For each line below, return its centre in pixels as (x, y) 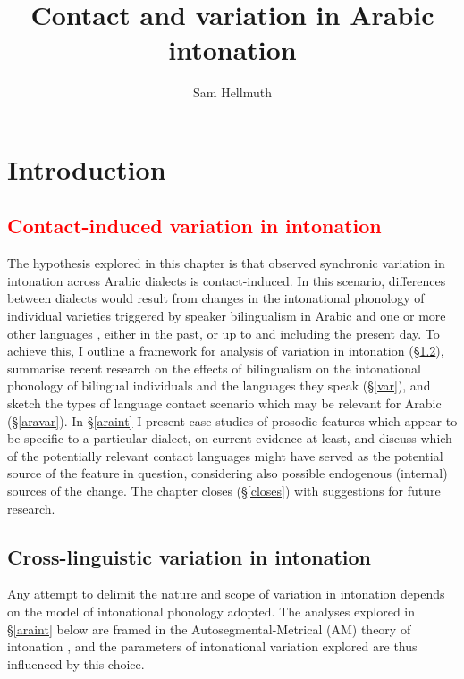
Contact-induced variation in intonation (194, 226)
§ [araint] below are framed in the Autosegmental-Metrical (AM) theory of (209, 629)
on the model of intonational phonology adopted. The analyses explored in (211, 611)
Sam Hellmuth (232, 92)
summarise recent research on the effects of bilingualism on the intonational (214, 368)
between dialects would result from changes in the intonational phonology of (216, 298)
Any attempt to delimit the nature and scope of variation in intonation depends (226, 594)
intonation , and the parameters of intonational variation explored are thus (212, 646)
